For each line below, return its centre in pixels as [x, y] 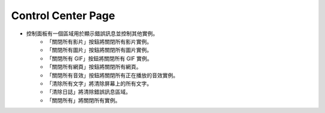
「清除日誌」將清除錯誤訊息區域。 [89, 92]
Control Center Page [63, 16]
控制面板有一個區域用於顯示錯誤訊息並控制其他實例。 [92, 33]
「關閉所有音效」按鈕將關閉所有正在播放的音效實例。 [113, 75]
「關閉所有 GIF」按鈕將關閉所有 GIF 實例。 [100, 58]
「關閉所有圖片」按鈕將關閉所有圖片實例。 [99, 50]
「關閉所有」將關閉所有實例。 [83, 100]
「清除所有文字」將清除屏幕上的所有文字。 [99, 83]
